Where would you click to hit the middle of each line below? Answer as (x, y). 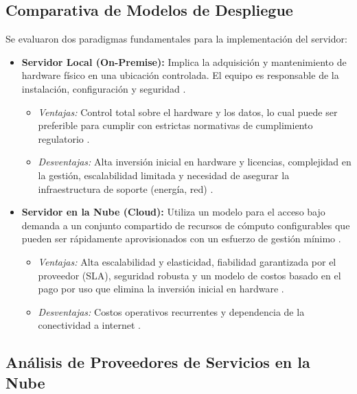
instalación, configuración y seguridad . (104, 88)
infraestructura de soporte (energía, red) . (126, 188)
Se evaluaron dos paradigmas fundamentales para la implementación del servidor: (176, 39)
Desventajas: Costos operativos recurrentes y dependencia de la (171, 311)
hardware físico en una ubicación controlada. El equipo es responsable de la (180, 75)
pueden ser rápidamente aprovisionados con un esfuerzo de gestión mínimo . (181, 239)
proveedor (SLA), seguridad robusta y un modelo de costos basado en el (189, 275)
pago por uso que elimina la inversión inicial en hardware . (161, 289)
